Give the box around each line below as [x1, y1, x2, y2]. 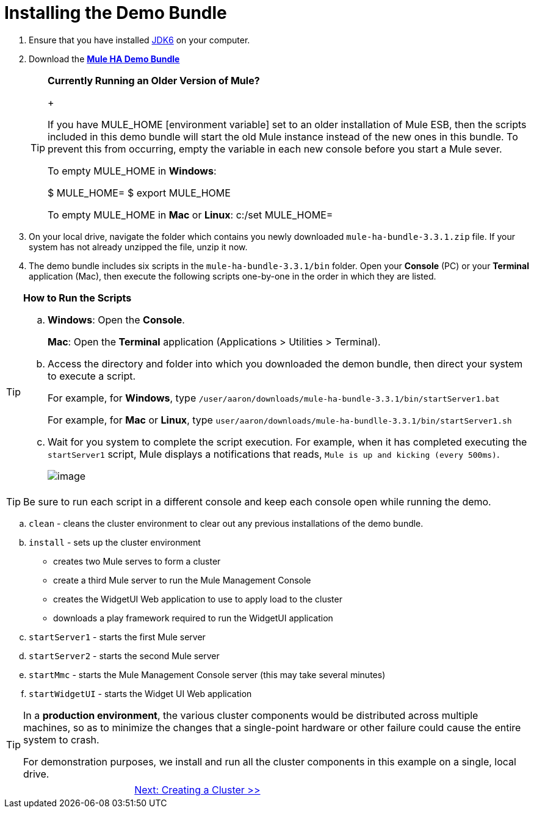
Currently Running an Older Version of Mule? [48, 74, 260, 87]
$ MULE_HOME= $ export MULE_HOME [48, 186, 231, 199]
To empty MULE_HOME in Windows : [48, 164, 217, 177]
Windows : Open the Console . [48, 313, 185, 326]
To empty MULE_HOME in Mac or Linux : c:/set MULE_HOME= [48, 208, 333, 221]
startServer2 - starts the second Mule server [29, 650, 220, 661]
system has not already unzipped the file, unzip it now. [29, 241, 248, 252]
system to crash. [23, 733, 99, 746]
